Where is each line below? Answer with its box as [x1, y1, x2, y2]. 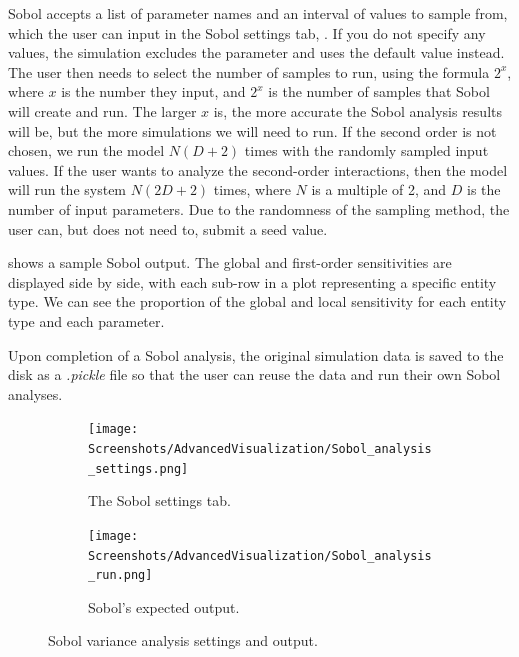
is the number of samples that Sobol [268, 81, 490, 102]
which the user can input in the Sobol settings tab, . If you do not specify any [8, 22, 486, 43]
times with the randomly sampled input [244, 140, 489, 161]
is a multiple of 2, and [311, 179, 447, 200]
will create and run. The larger [8, 100, 197, 121]
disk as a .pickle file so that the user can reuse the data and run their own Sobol [8, 364, 501, 385]
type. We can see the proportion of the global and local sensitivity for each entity [8, 291, 507, 312]
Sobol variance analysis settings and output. [48, 630, 318, 651]
